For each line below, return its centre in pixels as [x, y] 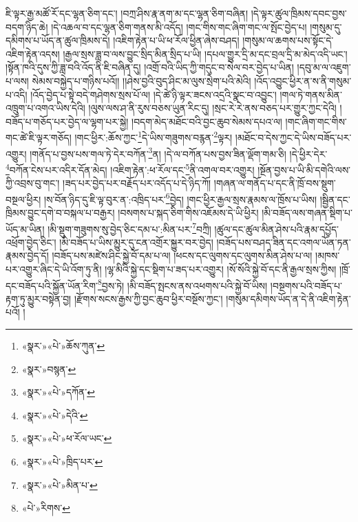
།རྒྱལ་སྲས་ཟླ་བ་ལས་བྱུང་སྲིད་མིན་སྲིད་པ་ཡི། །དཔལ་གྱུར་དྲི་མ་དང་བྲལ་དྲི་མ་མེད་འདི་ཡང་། [205, 53]
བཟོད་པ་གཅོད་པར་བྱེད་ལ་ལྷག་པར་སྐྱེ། [67, 121]
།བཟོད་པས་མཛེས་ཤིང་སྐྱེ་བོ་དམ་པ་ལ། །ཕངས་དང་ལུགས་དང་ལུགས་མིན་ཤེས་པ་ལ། [182, 255]
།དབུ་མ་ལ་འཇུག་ [324, 67]
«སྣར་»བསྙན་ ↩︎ [49, 369]
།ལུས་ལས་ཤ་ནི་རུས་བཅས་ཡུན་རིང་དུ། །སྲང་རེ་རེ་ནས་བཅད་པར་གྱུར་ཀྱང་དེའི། [212, 108]
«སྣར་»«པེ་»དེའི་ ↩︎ [55, 415]
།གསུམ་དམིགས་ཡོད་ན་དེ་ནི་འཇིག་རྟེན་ [288, 298]
